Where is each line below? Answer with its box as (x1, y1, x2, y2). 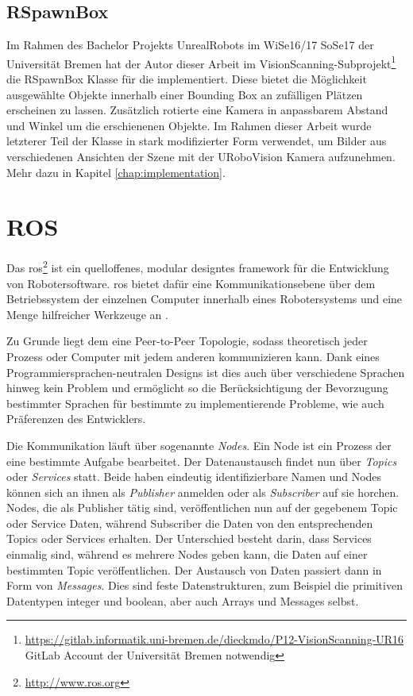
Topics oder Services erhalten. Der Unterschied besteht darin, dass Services (6, 530, 372, 547)
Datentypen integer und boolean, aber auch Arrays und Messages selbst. (6, 592, 359, 609)
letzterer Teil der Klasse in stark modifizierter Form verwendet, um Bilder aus (6, 133, 387, 149)
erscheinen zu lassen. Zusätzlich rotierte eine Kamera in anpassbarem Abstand (6, 102, 388, 118)
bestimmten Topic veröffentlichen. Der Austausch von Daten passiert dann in (6, 561, 382, 578)
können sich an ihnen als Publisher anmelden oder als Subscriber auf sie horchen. (6, 483, 399, 500)
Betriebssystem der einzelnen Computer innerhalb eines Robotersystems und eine (6, 290, 403, 307)
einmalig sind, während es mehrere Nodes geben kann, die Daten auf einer (6, 546, 368, 563)
